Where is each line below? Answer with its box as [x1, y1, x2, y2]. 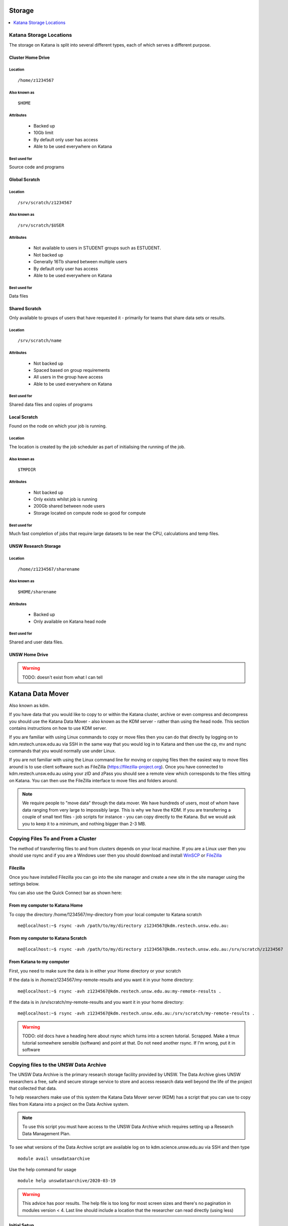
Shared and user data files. [9, 639, 64, 645]
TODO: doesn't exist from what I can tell [22, 674, 103, 680]
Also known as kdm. [9, 702, 50, 708]
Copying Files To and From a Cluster [9, 835, 97, 842]
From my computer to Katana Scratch [9, 935, 87, 941]
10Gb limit [33, 130, 54, 136]
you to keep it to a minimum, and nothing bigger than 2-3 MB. [22, 820, 146, 826]
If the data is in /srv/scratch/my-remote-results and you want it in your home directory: [9, 999, 184, 1005]
